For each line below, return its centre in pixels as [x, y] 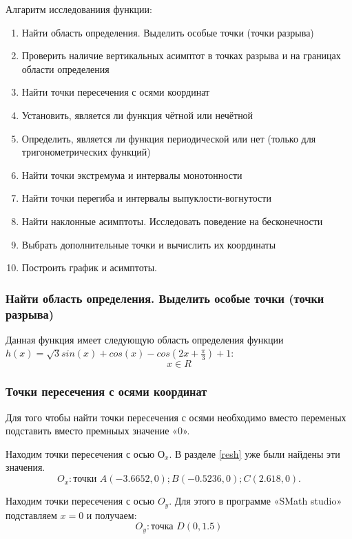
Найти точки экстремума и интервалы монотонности [132, 175]
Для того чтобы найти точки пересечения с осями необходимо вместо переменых [176, 417]
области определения [65, 68]
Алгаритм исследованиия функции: [79, 9]
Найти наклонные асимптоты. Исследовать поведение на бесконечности [172, 221]
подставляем [31, 515]
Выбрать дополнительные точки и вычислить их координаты [149, 244]
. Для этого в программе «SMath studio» [256, 501]
